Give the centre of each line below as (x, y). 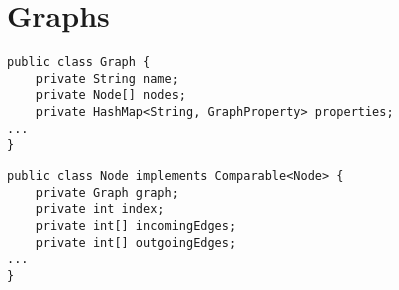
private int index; (100, 209)
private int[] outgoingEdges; (136, 242)
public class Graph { (79, 62)
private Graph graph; (107, 192)
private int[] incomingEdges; (136, 226)
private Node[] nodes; (110, 95)
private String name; (107, 78)
